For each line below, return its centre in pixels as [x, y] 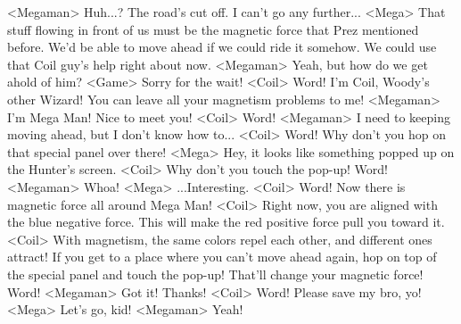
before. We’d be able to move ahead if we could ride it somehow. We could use [222, 47]
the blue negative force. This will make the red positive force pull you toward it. [226, 222]
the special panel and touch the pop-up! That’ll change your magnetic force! [215, 274]
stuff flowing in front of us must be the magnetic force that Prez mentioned [213, 29]
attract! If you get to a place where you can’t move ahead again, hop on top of [222, 257]
